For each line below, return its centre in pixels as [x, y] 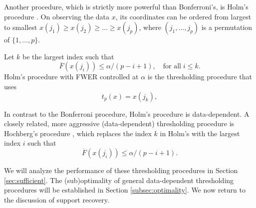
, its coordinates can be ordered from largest [183, 16]
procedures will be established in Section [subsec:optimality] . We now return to [125, 190]
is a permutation [227, 27]
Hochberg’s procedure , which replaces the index [78, 133]
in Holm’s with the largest [200, 133]
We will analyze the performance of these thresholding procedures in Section [121, 170]
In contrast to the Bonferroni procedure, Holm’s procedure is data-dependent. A [127, 113]
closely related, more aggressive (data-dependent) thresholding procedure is [119, 123]
